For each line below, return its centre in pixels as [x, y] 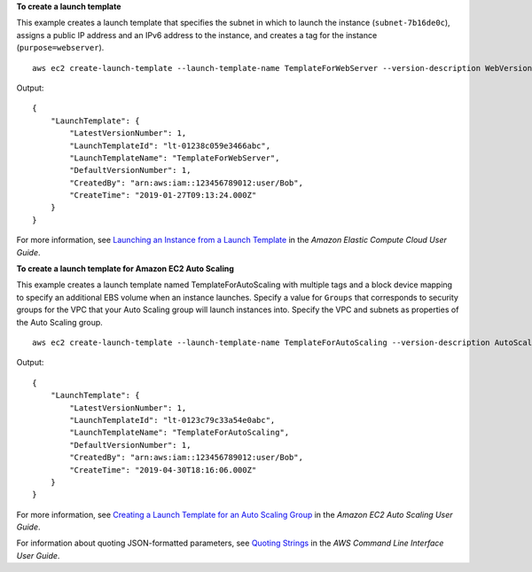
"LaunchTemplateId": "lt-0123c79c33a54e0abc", [172, 420]
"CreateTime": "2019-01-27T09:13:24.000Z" [163, 196]
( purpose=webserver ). [60, 48]
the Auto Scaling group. [60, 322]
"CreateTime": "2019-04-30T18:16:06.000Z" [163, 470]
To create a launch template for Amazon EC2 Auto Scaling [125, 269]
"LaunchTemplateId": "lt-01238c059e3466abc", [170, 145]
